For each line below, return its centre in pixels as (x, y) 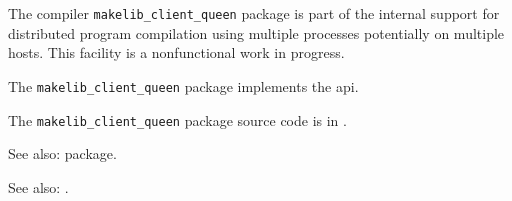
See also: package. (62, 153)
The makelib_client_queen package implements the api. (183, 85)
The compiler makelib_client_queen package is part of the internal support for (254, 13)
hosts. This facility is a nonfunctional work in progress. (176, 52)
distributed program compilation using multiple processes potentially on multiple (256, 32)
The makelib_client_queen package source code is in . (177, 119)
